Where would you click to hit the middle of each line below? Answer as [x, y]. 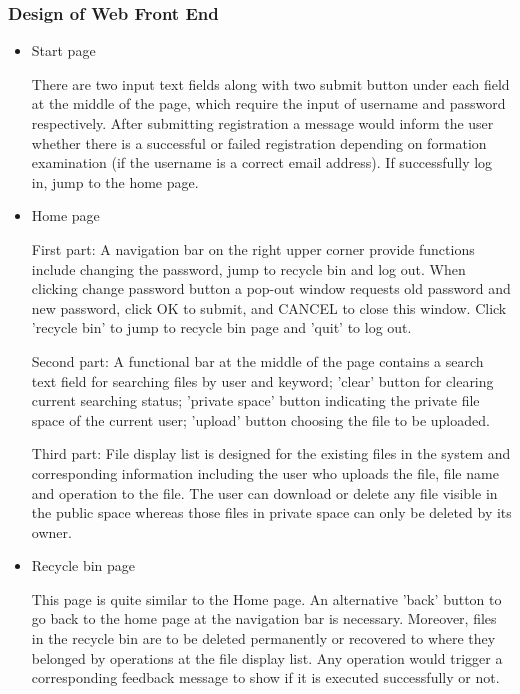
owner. [51, 531]
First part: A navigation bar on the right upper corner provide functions [253, 248]
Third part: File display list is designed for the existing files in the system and [271, 453]
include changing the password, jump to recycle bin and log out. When [248, 268]
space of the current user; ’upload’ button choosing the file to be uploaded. [260, 419]
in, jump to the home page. [115, 181]
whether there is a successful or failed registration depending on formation [259, 142]
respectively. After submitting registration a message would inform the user [262, 123]
